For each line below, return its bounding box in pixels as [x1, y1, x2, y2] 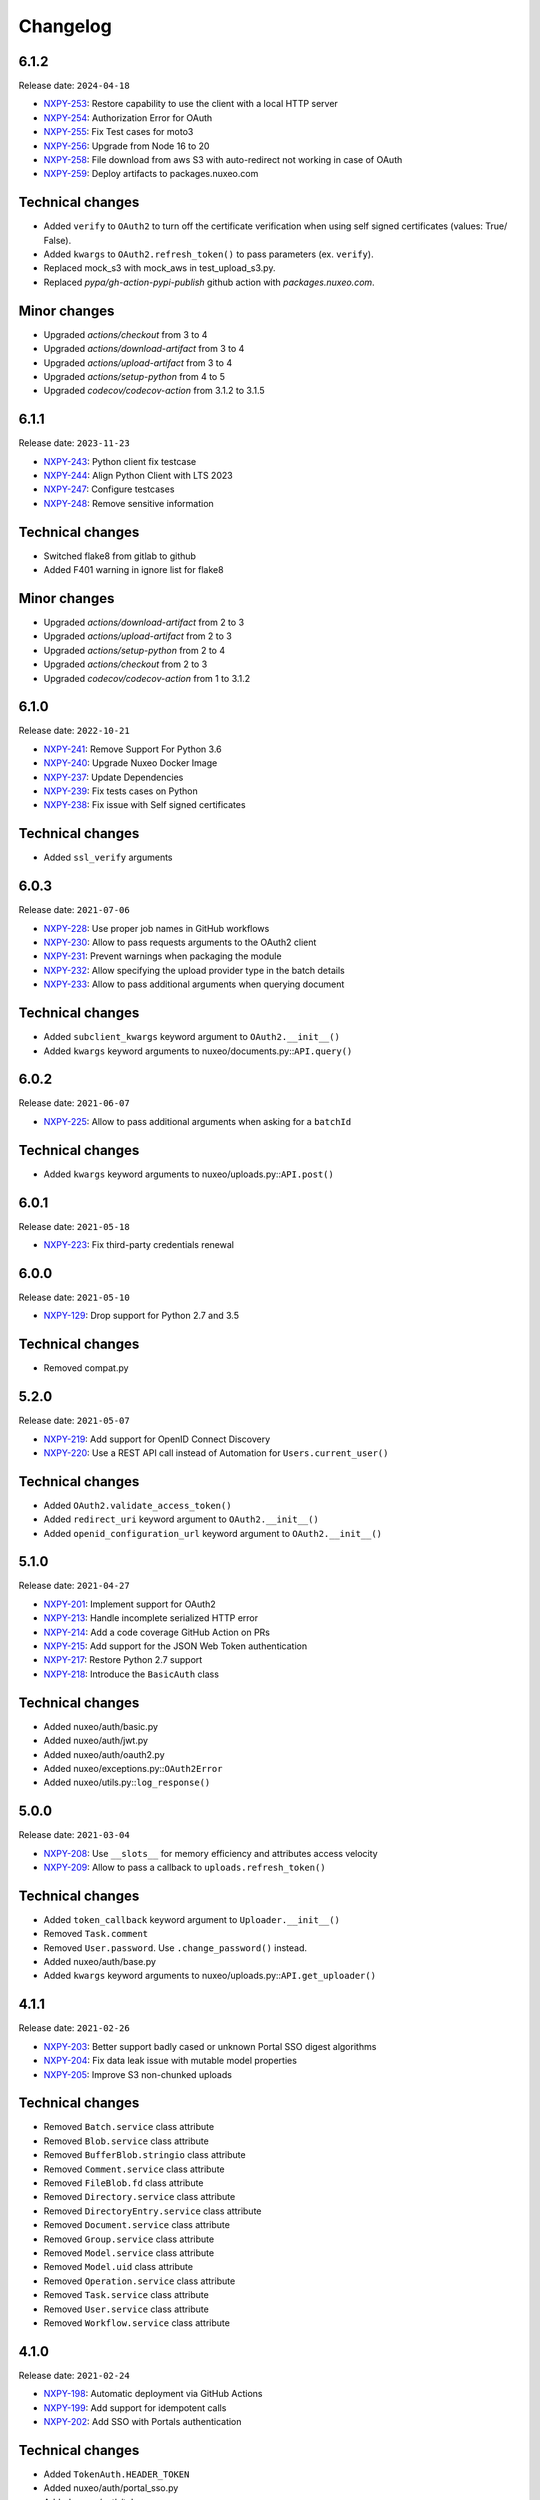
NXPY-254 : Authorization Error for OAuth [43, 111, 213, 124]
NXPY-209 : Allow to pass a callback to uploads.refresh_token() [43, 1861, 326, 1873]
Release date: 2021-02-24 [18, 2369, 130, 2381]
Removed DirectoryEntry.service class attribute [43, 2205, 262, 2217]
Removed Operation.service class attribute [43, 2275, 236, 2287]
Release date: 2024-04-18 [18, 80, 130, 92]
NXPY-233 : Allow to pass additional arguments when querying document [43, 978, 345, 990]
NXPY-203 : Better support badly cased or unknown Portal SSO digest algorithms [43, 2040, 377, 2052]
